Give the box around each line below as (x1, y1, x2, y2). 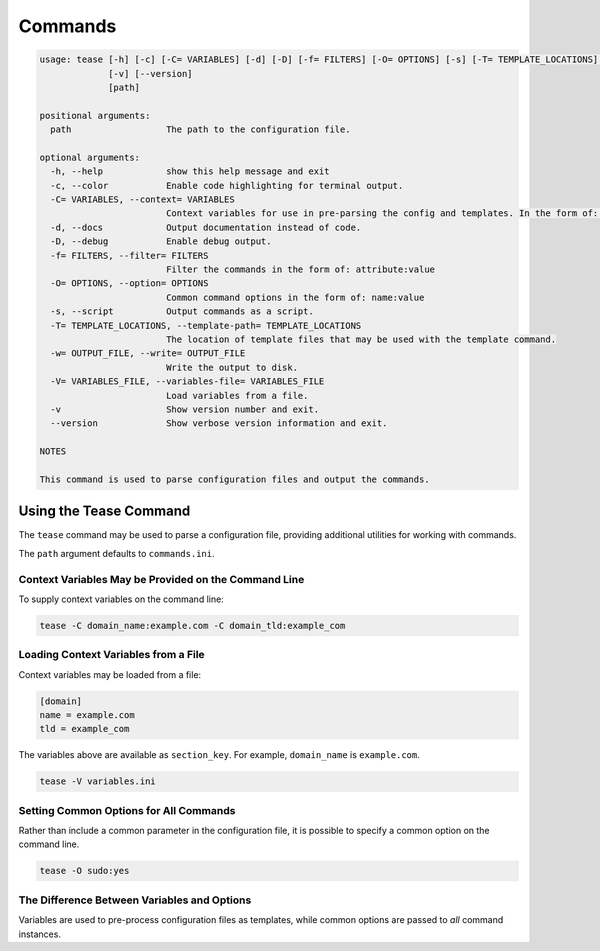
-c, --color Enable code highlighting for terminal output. (50, 180, 404, 191)
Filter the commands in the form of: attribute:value (165, 264, 435, 275)
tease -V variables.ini (39, 776, 157, 787)
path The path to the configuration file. (50, 124, 351, 135)
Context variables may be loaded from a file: (18, 668, 202, 680)
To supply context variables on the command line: (18, 593, 224, 605)
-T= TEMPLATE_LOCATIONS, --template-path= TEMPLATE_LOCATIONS (50, 320, 362, 331)
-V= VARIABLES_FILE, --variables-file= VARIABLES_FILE (50, 376, 325, 387)
